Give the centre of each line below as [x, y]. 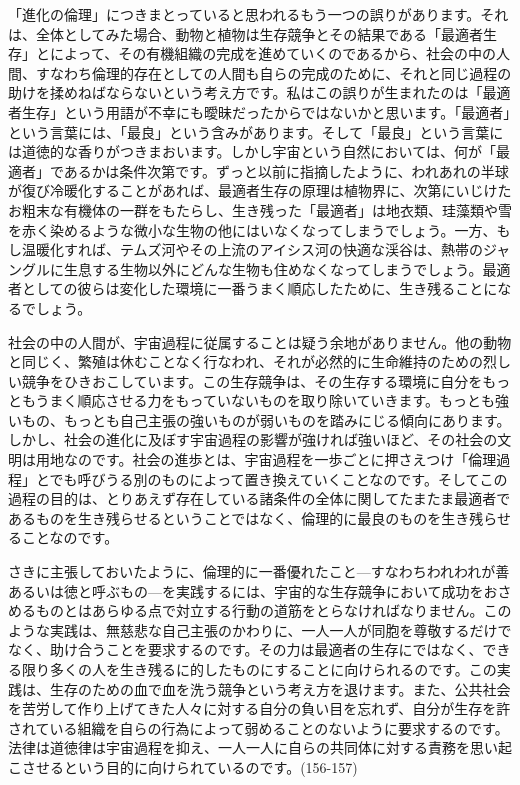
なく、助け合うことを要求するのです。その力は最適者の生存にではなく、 [245, 649]
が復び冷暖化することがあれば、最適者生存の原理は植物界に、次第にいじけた [260, 190]
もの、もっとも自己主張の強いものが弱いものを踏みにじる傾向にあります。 [266, 419]
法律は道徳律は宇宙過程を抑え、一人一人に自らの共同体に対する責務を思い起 [260, 747]
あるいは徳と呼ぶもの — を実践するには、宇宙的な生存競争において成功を [246, 590]
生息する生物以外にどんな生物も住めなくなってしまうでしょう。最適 [287, 268]
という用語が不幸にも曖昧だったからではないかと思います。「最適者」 [287, 111]
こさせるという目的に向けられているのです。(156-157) [183, 766]
